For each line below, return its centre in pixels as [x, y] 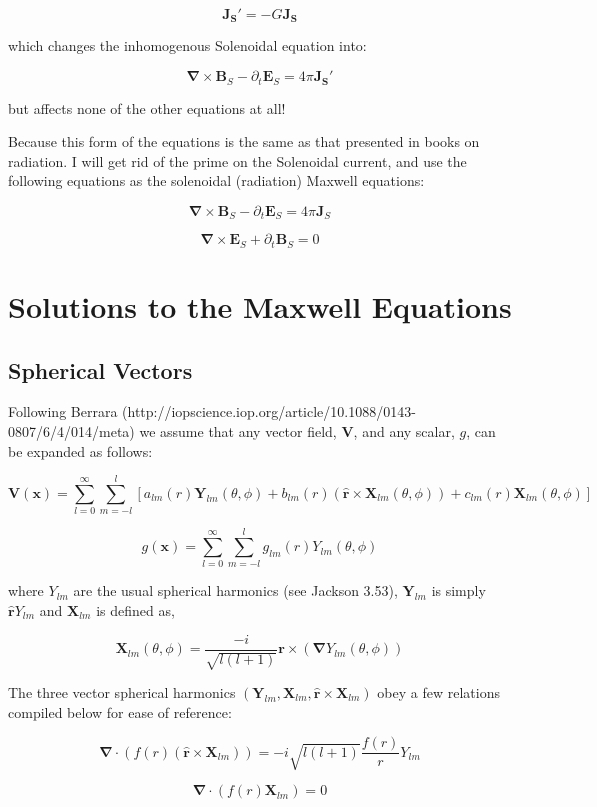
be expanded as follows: [80, 450]
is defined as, [135, 609]
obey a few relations [438, 692]
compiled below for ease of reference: [120, 711]
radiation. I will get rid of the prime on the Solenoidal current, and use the [237, 160]
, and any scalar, [404, 430]
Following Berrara [63, 411]
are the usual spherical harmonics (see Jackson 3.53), [235, 590]
